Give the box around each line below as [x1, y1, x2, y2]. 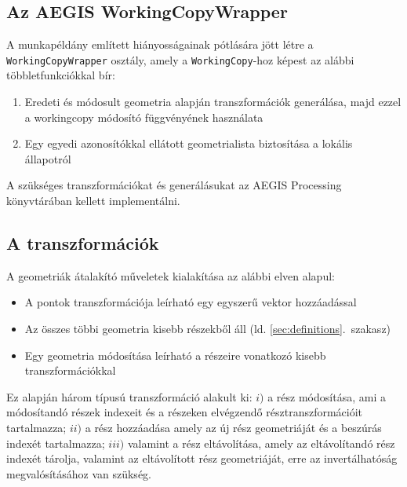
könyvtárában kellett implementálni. [6, 192, 180, 209]
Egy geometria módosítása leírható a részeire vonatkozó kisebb [24, 346, 326, 363]
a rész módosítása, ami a [267, 388, 386, 405]
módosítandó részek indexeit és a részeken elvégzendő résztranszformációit [6, 404, 363, 420]
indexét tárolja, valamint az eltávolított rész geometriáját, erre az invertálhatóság [6, 450, 398, 467]
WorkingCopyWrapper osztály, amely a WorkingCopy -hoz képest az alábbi [6, 51, 354, 68]
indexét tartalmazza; [6, 434, 105, 451]
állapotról [24, 150, 71, 167]
